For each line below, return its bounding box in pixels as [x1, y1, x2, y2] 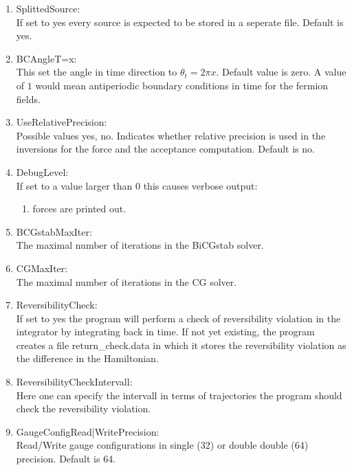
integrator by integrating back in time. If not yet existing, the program [16, 324, 315, 339]
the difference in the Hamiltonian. [16, 351, 159, 366]
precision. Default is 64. [16, 451, 116, 466]
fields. [16, 91, 41, 106]
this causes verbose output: [143, 178, 258, 192]
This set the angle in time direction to [16, 65, 177, 79]
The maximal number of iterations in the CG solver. [16, 274, 237, 289]
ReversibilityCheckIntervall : [16, 374, 133, 389]
